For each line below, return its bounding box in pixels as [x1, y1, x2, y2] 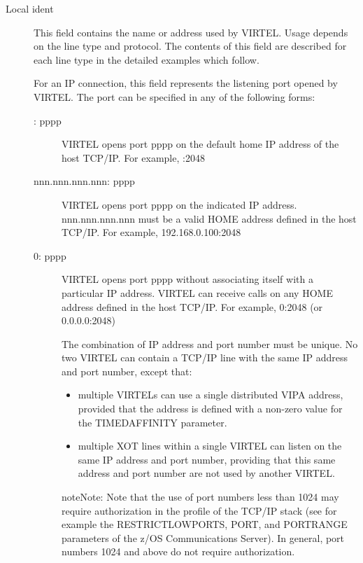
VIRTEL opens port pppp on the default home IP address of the [62, 137, 339, 151]
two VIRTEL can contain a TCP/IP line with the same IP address [62, 350, 348, 365]
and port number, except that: [62, 363, 192, 378]
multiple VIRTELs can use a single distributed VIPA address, [78, 387, 343, 402]
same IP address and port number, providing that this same [78, 452, 336, 466]
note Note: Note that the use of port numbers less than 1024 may [62, 489, 339, 504]
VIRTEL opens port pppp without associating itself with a [62, 272, 313, 286]
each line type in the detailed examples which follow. [34, 52, 259, 67]
